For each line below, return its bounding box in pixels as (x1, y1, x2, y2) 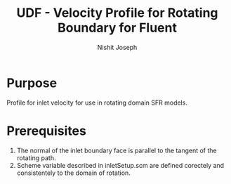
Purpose (6, 75, 58, 91)
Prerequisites (6, 123, 87, 138)
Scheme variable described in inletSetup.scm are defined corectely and (16, 161, 225, 169)
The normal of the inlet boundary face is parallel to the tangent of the (16, 146, 217, 155)
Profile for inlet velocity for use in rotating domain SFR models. (6, 98, 187, 107)
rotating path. (16, 153, 56, 162)
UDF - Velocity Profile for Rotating (16, 5, 218, 21)
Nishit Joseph (97, 43, 138, 51)
